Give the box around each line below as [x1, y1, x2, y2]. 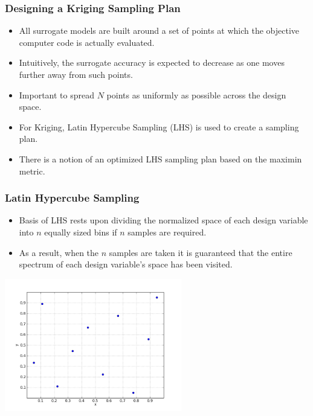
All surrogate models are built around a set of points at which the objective [19, 24, 300, 37]
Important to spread [19, 88, 95, 101]
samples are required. [127, 225, 207, 238]
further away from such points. [19, 68, 133, 80]
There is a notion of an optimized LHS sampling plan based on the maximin [19, 152, 302, 165]
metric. [19, 164, 45, 177]
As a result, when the [19, 246, 99, 258]
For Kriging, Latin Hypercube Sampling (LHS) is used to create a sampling [19, 120, 299, 133]
